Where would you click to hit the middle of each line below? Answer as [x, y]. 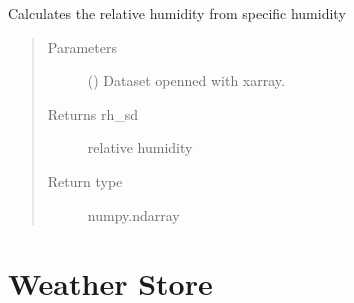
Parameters [82, 46]
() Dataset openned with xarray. [186, 80]
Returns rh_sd [93, 113]
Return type [85, 180]
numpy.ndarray [133, 214]
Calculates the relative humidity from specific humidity [177, 13]
